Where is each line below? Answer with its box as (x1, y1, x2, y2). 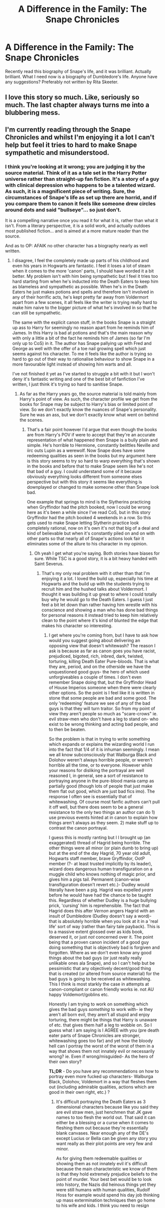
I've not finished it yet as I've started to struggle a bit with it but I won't (12, 371, 155, 377)
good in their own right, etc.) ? (49, 1089, 110, 1095)
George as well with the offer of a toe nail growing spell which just (12, 346, 146, 352)
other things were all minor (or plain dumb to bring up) (49, 845, 159, 851)
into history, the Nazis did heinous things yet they (56, 1181, 156, 1188)
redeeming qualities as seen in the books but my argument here (27, 453, 156, 459)
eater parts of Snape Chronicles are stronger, (49, 1033, 141, 1039)
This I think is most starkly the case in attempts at (49, 981, 149, 987)
